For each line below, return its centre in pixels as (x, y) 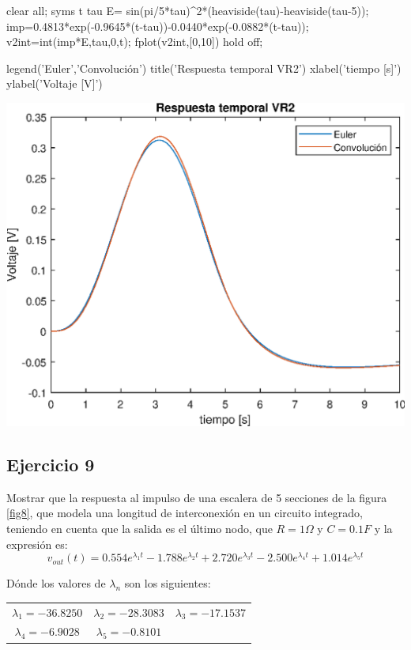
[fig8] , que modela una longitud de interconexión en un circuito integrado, (185, 513)
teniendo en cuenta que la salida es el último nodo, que (140, 528)
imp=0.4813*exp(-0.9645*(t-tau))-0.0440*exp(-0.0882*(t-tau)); (158, 26)
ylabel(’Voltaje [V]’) (55, 83)
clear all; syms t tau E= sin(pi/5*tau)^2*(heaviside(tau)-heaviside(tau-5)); (188, 10)
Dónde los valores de (56, 583)
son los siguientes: (168, 583)
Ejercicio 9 (51, 464)
